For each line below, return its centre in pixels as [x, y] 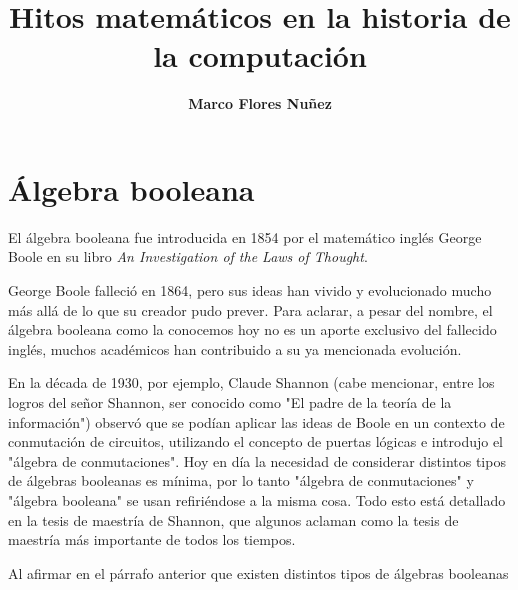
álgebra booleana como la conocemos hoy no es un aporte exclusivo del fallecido [252, 329]
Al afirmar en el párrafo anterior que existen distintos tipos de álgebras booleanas [258, 572]
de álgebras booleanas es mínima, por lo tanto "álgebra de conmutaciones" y [241, 480]
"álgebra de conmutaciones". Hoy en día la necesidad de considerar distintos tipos [257, 460]
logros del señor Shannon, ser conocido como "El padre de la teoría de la [230, 402]
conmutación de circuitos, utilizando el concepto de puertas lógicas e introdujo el [256, 441]
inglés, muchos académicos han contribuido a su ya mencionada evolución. [235, 348]
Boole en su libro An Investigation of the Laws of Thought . [188, 256]
